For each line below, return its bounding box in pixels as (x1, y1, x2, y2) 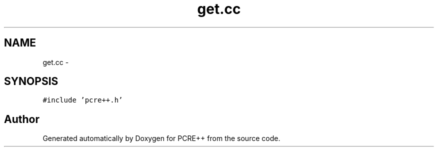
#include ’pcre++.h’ (42, 96, 123, 104)
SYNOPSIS (4, 75, 58, 88)
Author (4, 112, 39, 125)
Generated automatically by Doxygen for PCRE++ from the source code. (42, 134, 280, 143)
